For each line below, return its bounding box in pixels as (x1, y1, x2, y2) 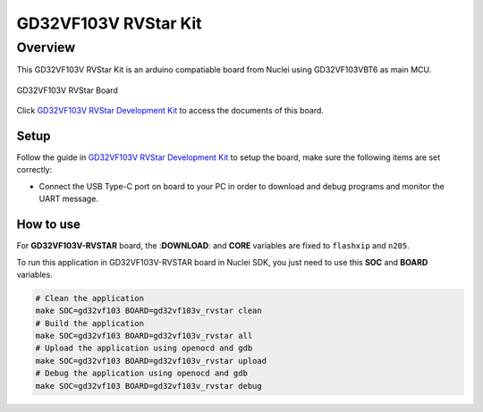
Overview (16, 39, 76, 55)
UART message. (38, 193, 98, 205)
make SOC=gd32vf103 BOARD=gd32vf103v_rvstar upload (35, 356, 267, 366)
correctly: (16, 164, 53, 175)
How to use (16, 217, 80, 232)
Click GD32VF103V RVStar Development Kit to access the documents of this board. (16, 105, 324, 116)
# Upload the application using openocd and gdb (35, 343, 253, 353)
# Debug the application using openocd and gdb (35, 368, 248, 379)
